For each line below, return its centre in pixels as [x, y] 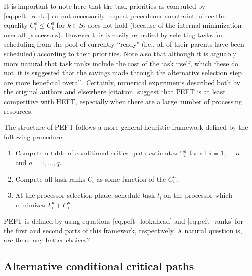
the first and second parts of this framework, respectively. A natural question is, [123, 230]
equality [16, 25]
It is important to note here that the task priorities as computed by [105, 6]
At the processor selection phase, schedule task [85, 195]
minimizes [30, 204]
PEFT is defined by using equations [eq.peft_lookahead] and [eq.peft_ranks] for [124, 221]
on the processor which [198, 195]
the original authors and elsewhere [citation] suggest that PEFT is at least [115, 92]
